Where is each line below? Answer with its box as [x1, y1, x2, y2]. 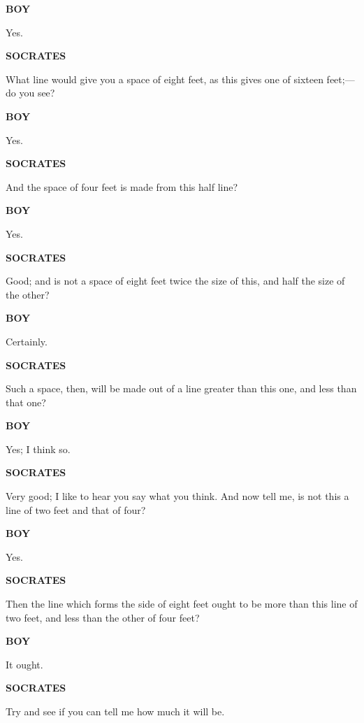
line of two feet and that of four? [6, 502, 146, 517]
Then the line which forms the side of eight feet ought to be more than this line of [6, 596, 358, 611]
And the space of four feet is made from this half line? [6, 179, 238, 194]
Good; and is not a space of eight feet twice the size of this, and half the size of [6, 273, 345, 288]
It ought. [6, 657, 43, 671]
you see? [19, 85, 55, 100]
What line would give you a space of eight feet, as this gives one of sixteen [6, 71, 323, 86]
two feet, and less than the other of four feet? [6, 610, 200, 624]
